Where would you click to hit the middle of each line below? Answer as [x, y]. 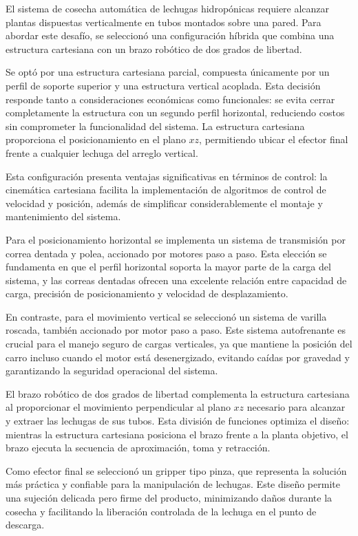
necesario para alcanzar [296, 407]
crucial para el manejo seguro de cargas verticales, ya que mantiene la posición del [179, 344]
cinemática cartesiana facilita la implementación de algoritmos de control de [166, 190]
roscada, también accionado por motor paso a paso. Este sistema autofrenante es [176, 330]
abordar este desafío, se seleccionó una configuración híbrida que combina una [170, 35]
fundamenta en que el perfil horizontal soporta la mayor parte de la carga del [168, 267]
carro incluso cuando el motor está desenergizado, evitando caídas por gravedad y [178, 357]
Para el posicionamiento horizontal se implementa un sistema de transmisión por [176, 239]
